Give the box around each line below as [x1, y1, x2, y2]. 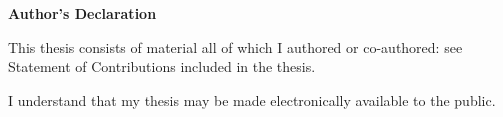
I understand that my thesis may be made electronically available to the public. [8, 89, 496, 110]
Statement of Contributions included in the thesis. [8, 56, 316, 77]
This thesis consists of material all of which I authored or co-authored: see [8, 36, 463, 57]
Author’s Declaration [8, 3, 157, 23]
